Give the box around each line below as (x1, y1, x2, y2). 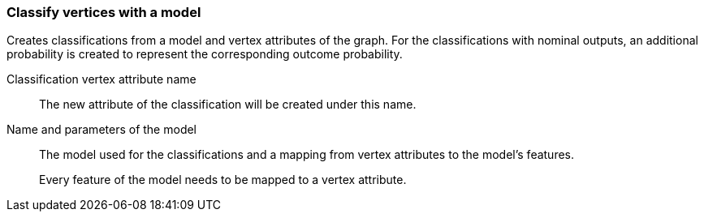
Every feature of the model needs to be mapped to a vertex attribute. (39, 173, 407, 187)
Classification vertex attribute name (6, 72, 197, 87)
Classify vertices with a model (6, 4, 201, 20)
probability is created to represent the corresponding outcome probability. (6, 47, 403, 62)
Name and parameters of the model (6, 122, 197, 137)
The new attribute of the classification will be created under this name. (39, 97, 417, 112)
